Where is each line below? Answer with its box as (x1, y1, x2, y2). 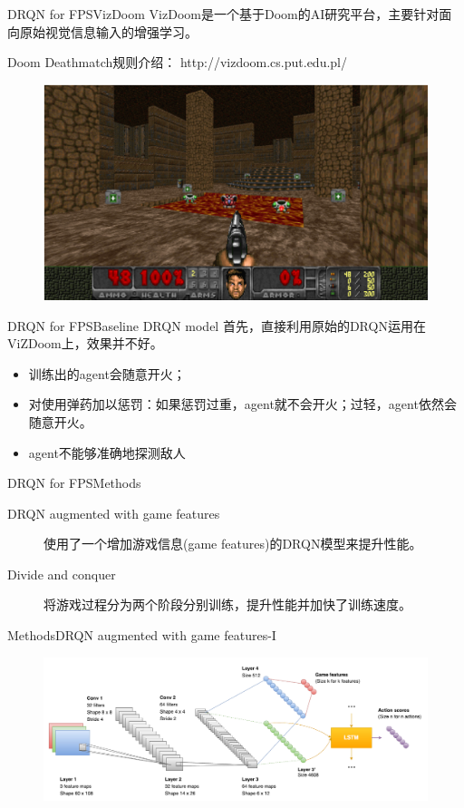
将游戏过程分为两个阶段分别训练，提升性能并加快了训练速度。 (43, 595, 411, 614)
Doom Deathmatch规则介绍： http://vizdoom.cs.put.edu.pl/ (7, 53, 348, 72)
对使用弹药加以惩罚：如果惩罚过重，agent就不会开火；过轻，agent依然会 (28, 394, 457, 414)
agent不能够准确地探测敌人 (28, 443, 186, 462)
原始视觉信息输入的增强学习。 (19, 22, 198, 41)
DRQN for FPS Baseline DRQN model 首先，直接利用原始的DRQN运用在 (7, 316, 426, 335)
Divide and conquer (7, 564, 116, 583)
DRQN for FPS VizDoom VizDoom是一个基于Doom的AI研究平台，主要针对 (7, 5, 440, 23)
